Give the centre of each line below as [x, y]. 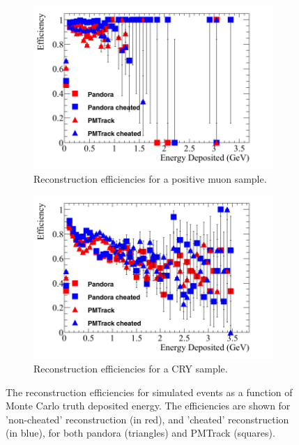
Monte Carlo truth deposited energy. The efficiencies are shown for [148, 406]
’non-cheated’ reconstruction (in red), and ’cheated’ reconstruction [147, 419]
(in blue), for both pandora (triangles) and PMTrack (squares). [140, 433]
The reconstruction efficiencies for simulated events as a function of [149, 392]
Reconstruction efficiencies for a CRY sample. [131, 368]
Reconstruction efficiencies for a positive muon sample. [150, 178]
